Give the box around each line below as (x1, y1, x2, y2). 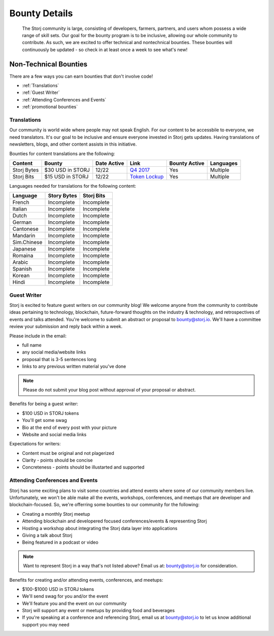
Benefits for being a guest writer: (9, 401, 79, 407)
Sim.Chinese (12, 239, 43, 246)
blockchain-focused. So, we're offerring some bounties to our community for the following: (9, 502, 200, 508)
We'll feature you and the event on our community (22, 600, 127, 606)
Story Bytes (48, 192, 77, 199)
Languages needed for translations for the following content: (9, 183, 136, 189)
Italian (12, 205, 27, 213)
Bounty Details (9, 8, 73, 19)
